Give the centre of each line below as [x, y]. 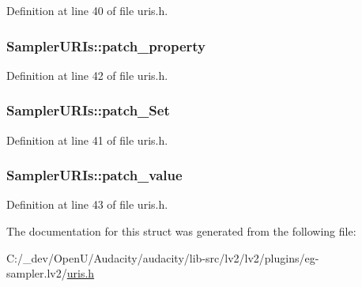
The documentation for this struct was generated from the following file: [181, 231]
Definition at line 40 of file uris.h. [87, 10]
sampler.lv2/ [37, 273]
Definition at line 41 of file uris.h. [87, 140]
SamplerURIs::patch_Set [88, 110]
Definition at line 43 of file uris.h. [87, 204]
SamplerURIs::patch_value [94, 175]
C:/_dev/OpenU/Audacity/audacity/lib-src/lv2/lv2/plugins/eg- [163, 257]
